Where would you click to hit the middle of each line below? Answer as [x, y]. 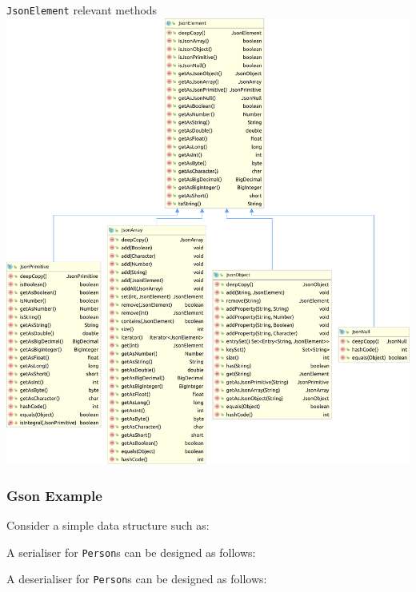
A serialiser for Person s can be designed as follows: [131, 552]
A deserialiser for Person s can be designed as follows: [137, 579]
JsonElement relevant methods [82, 10]
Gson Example [54, 495]
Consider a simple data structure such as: [108, 525]
